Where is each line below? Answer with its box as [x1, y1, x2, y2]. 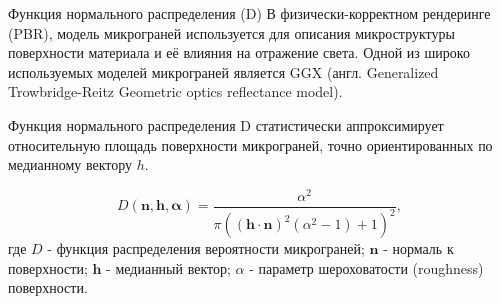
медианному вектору [8, 154, 133, 175]
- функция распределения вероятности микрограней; [47, 238, 365, 259]
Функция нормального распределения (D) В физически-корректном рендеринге [8, 3, 491, 23]
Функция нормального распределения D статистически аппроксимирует [8, 114, 444, 135]
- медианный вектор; [106, 257, 231, 278]
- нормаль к [383, 238, 454, 259]
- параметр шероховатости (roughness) [249, 257, 484, 278]
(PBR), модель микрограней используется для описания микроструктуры [8, 22, 455, 43]
